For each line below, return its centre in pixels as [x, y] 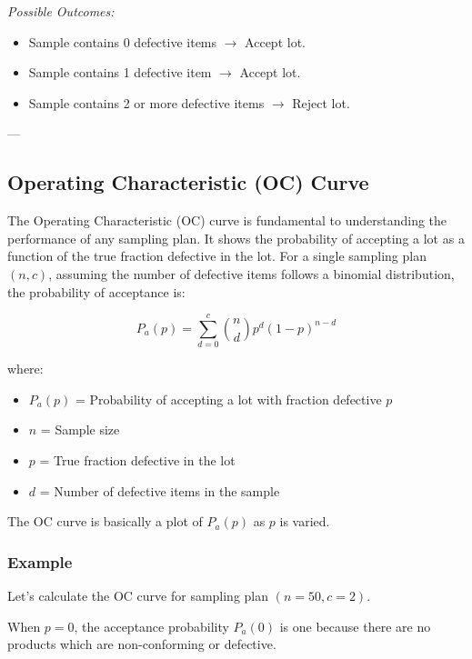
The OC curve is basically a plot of [105, 521]
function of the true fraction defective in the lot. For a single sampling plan [217, 256]
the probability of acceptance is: [96, 291]
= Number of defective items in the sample [160, 490]
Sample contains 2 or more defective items [146, 102]
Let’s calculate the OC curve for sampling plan [138, 596]
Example [40, 561]
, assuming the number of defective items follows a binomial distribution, [251, 273]
